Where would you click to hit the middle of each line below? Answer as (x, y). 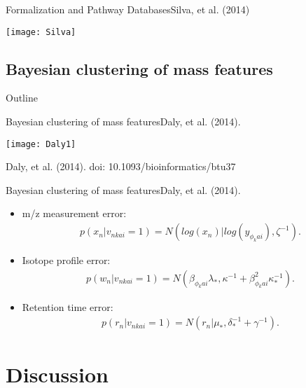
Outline (22, 98)
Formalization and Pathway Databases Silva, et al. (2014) (128, 9)
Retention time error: (68, 306)
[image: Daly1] (41, 144)
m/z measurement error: (74, 213)
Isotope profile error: (66, 260)
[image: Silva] (41, 32)
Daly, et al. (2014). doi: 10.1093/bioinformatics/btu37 (121, 166)
